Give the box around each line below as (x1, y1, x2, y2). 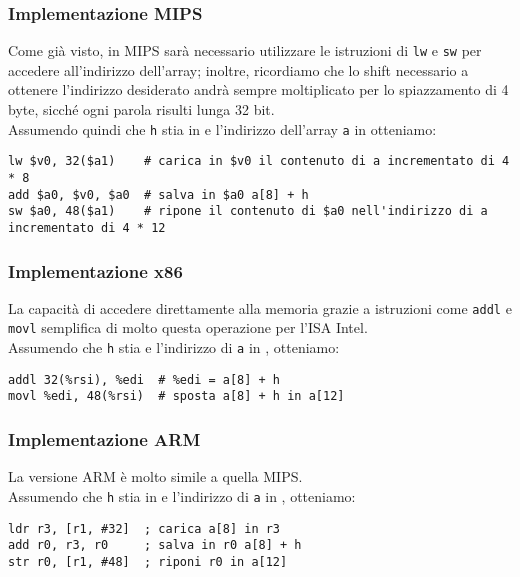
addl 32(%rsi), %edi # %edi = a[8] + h (8, 372, 281, 387)
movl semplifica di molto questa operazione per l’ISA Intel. (8, 317, 368, 338)
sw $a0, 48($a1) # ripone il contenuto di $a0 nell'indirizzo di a (8, 204, 488, 219)
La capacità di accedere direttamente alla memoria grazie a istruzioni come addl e (8, 297, 512, 318)
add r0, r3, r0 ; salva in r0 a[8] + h (8, 538, 302, 553)
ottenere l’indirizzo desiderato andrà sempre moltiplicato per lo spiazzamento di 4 (8, 79, 509, 100)
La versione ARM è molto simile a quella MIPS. (8, 466, 303, 487)
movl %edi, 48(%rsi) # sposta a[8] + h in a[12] (8, 389, 345, 404)
